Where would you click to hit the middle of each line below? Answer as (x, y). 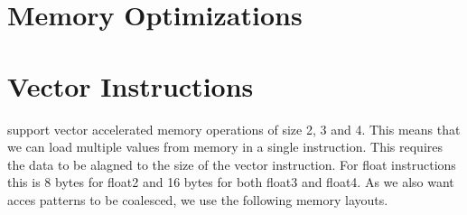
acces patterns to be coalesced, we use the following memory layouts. (198, 199)
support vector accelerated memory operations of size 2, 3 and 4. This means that (234, 129)
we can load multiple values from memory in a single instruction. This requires (225, 147)
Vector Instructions (131, 85)
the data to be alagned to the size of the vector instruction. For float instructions (232, 164)
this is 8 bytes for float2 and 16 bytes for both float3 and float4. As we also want (231, 182)
